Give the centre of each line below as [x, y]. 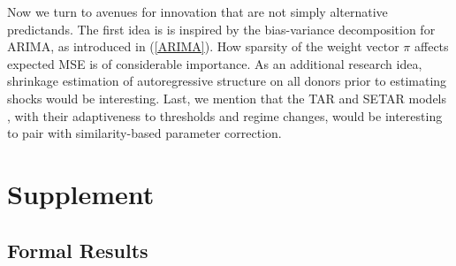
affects [432, 46]
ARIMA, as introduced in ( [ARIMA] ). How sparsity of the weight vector [203, 46]
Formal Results [78, 250]
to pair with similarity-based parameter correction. [144, 133]
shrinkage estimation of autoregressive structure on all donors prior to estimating [227, 81]
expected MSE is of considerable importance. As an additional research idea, [215, 63]
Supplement [81, 193]
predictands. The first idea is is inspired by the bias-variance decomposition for [221, 29]
